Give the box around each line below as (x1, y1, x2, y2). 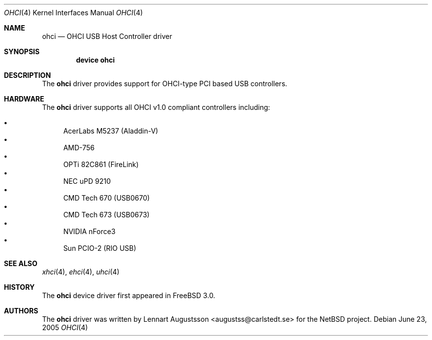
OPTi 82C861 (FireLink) (63, 160, 139, 169)
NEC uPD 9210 (63, 177, 111, 185)
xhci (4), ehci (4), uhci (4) (42, 268, 120, 276)
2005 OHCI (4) (42, 323, 88, 332)
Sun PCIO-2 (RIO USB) (63, 244, 137, 252)
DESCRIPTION (4, 71, 51, 79)
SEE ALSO (4, 259, 37, 268)
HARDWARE (4, 95, 44, 103)
